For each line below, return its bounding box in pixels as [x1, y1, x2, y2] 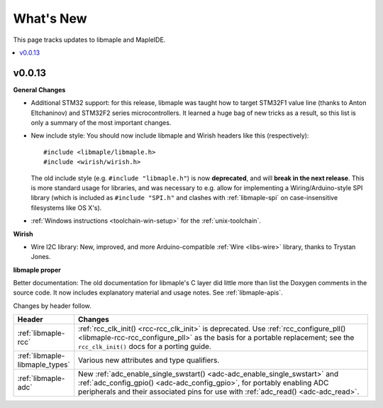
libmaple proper [13, 265, 62, 274]
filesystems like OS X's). [30, 203, 102, 212]
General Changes [13, 85, 66, 94]
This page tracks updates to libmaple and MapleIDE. [13, 35, 166, 44]
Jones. [30, 253, 51, 261]
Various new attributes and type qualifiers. [78, 355, 220, 365]
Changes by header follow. [13, 302, 91, 310]
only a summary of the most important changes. [30, 118, 172, 127]
